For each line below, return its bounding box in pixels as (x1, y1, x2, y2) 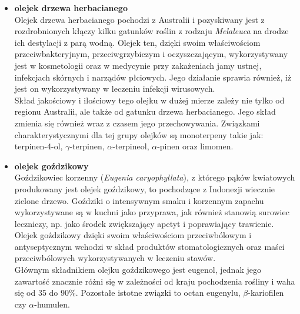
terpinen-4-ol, (14, 140, 63, 152)
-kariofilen (248, 286, 284, 299)
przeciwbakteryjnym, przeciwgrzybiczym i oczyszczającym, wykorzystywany (14, 48, 288, 60)
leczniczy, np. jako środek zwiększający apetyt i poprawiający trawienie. (14, 217, 274, 229)
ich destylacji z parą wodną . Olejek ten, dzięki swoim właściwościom (14, 36, 261, 48)
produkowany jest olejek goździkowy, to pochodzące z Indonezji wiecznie (14, 182, 275, 195)
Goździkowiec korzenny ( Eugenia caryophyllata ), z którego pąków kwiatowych (14, 171, 295, 183)
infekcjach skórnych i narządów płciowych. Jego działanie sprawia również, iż (14, 71, 292, 83)
